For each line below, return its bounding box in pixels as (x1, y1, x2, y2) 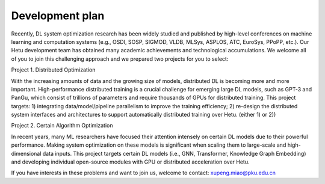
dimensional (11, 150, 42, 157)
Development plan (11, 9, 105, 22)
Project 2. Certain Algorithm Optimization (11, 122, 113, 129)
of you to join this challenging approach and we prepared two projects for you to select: (11, 55, 229, 63)
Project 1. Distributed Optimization (11, 66, 96, 73)
